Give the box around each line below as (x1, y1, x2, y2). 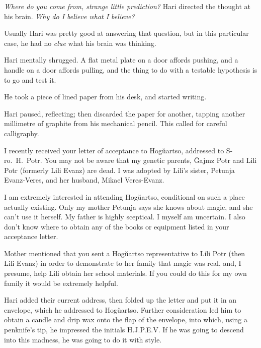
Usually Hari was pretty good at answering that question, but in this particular (4, 28, 249, 38)
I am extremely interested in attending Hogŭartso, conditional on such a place (4, 191, 245, 202)
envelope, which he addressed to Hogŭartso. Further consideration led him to (4, 304, 241, 315)
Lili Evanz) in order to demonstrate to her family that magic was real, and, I (4, 258, 241, 268)
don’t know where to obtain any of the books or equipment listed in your (4, 221, 229, 231)
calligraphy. (4, 128, 39, 138)
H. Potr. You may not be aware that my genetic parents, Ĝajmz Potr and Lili (16, 155, 257, 165)
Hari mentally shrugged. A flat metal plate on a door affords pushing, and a (4, 54, 238, 65)
